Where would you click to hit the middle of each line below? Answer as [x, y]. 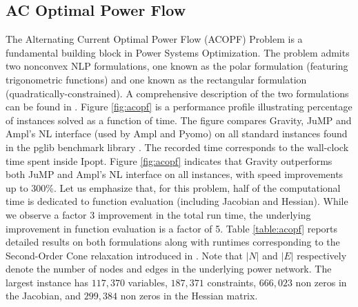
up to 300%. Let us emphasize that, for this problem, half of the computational [173, 187]
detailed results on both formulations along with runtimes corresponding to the [173, 242]
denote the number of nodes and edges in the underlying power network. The [169, 269]
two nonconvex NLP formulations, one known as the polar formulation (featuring [177, 66]
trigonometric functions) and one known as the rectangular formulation [156, 79]
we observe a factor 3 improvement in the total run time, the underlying [158, 214]
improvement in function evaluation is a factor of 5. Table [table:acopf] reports [172, 228]
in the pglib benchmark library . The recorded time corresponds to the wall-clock [177, 147]
